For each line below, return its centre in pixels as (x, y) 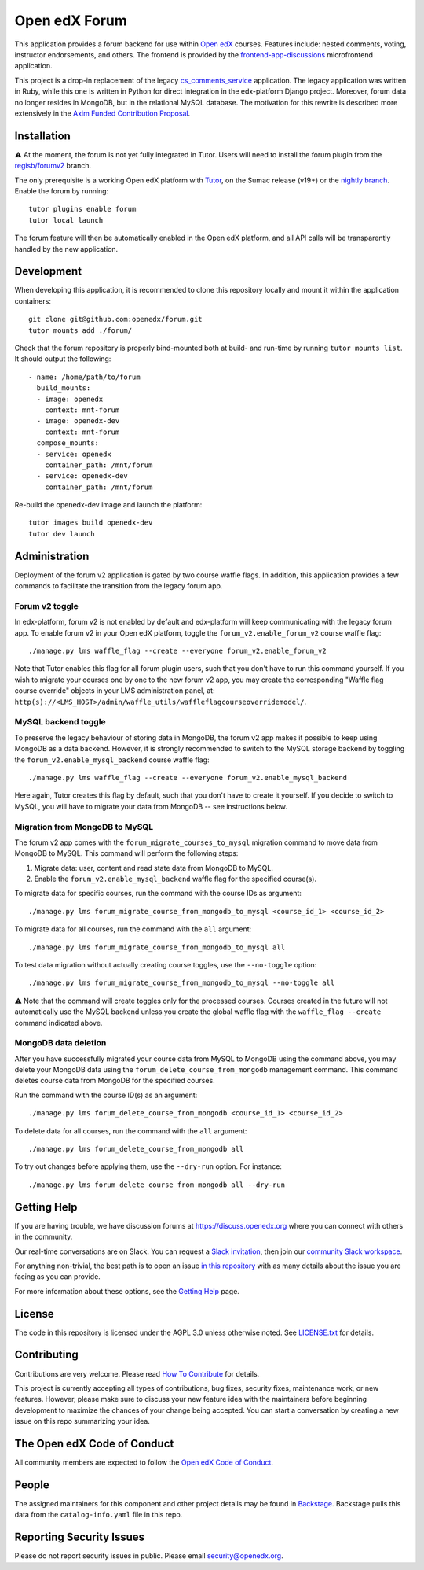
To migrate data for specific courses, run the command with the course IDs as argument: (158, 894)
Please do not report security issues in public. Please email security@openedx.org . (149, 1556)
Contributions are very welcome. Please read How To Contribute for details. (137, 1373)
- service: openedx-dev (82, 476)
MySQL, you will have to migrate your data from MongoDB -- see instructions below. (151, 806)
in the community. (44, 1237)
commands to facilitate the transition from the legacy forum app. (119, 586)
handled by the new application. (66, 249)
